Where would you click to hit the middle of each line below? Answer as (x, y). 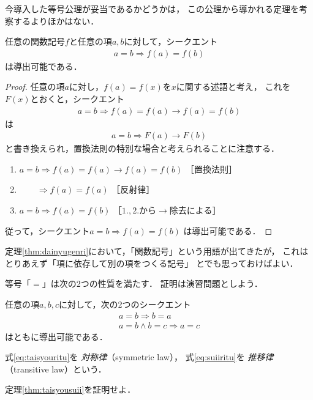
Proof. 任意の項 (35, 87)
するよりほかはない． (56, 20)
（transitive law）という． (56, 369)
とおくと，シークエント (77, 98)
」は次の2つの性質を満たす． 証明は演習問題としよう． (152, 283)
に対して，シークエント (171, 41)
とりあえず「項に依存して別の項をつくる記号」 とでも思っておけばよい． (152, 263)
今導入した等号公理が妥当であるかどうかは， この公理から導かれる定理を (152, 9)
